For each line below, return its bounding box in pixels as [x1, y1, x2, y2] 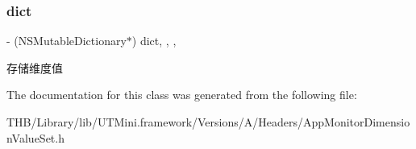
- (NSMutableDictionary [6, 32, 127, 49]
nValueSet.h [6, 129, 64, 146]
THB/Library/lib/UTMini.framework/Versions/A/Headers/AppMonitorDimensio [6, 114, 410, 130]
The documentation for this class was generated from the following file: [6, 86, 357, 103]
